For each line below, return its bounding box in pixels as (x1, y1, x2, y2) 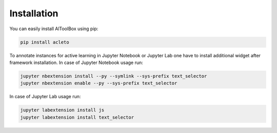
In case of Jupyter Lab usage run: (9, 94, 81, 100)
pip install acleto (20, 39, 69, 45)
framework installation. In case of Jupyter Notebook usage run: (9, 59, 144, 65)
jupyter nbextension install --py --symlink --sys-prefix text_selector (20, 73, 207, 79)
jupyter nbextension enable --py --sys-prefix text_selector (20, 80, 177, 86)
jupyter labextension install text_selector (20, 114, 134, 120)
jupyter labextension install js (20, 107, 105, 113)
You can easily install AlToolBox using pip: (9, 26, 98, 32)
